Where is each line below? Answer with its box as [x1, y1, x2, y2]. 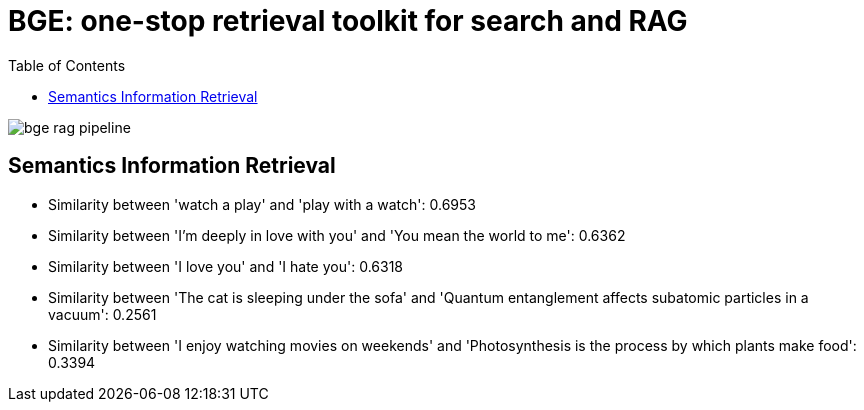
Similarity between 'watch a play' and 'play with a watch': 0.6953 [48, 195, 476, 213]
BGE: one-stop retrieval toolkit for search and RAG [8, 4, 688, 38]
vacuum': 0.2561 [48, 305, 157, 323]
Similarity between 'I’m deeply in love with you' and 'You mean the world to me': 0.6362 [48, 226, 626, 244]
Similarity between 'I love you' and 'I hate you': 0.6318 [48, 257, 403, 275]
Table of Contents [8, 56, 126, 74]
